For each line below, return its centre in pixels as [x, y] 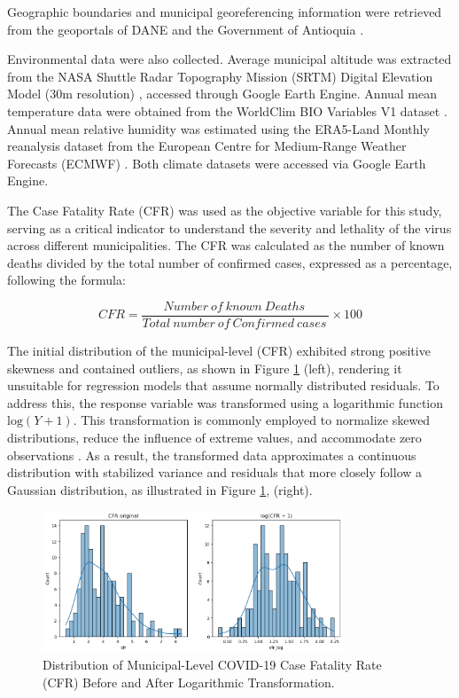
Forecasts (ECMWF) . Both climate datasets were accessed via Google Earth [217, 163]
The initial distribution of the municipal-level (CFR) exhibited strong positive [219, 350]
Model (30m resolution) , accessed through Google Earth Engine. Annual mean [222, 94]
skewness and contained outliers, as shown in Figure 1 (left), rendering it [205, 368]
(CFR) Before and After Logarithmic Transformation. [189, 682]
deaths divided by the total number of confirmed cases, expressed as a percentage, [230, 262]
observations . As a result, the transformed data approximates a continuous [212, 455]
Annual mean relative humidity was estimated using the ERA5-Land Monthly [218, 128]
